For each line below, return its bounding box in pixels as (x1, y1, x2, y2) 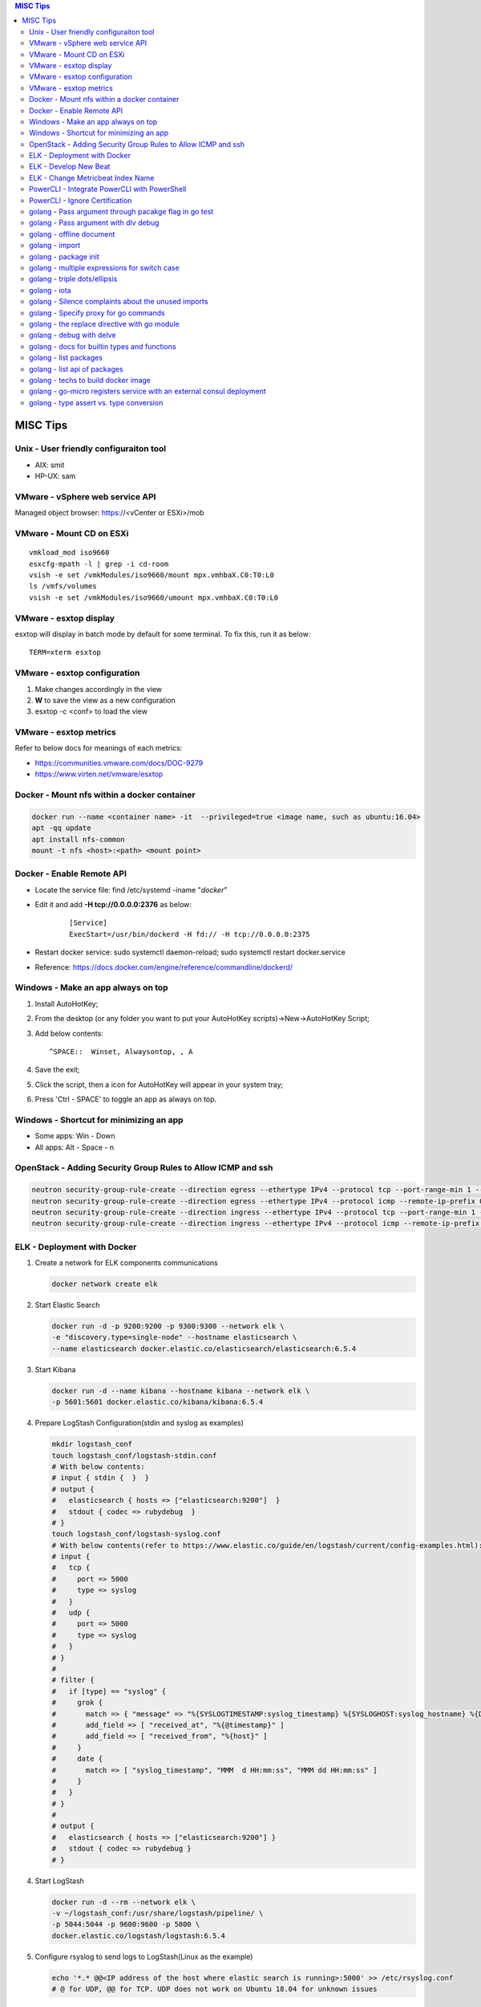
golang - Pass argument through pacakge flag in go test (29, 207, 214, 217)
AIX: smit (34, 460, 65, 470)
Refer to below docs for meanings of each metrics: (14, 743, 183, 753)
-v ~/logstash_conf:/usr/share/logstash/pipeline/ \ (51, 1909, 264, 1918)
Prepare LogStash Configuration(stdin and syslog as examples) (34, 1418, 245, 1428)
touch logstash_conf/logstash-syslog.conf (51, 1529, 221, 1539)
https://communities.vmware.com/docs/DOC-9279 (34, 758, 204, 767)
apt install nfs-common (31, 835, 126, 844)
